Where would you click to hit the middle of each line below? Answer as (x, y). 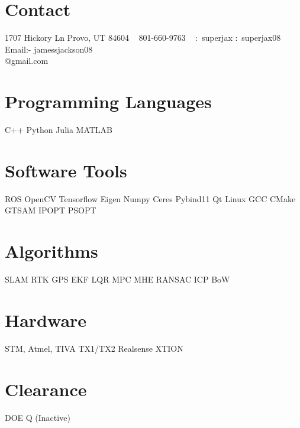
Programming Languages (108, 101)
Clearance (46, 389)
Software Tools (66, 170)
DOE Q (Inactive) (38, 417)
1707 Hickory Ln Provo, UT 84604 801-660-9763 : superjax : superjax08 (143, 38)
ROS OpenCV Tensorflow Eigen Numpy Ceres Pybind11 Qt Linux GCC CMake (150, 198)
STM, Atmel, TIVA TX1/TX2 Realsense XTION (94, 348)
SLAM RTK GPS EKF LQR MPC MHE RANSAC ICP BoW (117, 279)
